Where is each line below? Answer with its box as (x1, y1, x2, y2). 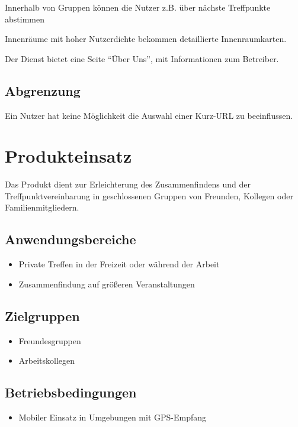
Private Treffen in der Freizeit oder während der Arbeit (18, 258, 220, 270)
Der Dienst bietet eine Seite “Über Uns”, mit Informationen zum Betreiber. (5, 52, 279, 64)
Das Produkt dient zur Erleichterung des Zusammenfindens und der (5, 178, 251, 190)
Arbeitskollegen (18, 354, 75, 367)
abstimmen (5, 12, 44, 25)
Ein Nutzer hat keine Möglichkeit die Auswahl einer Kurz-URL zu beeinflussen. (5, 109, 293, 121)
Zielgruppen (5, 306, 80, 325)
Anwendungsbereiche (5, 230, 136, 248)
